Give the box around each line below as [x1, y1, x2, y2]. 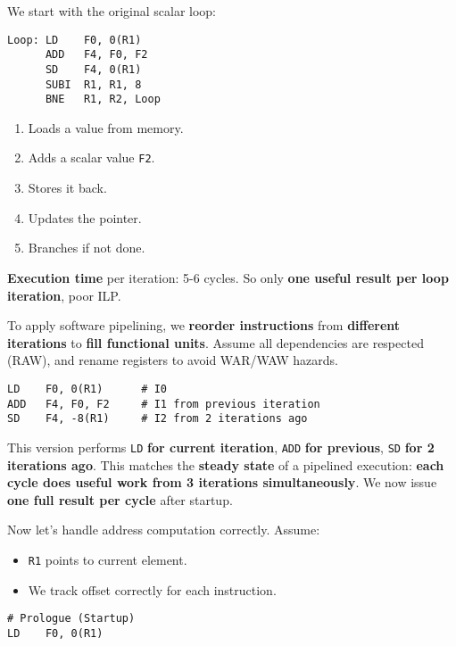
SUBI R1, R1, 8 [45, 78, 142, 91]
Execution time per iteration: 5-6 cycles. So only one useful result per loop [7, 268, 449, 286]
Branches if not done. [28, 238, 145, 257]
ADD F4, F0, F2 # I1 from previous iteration [7, 397, 320, 410]
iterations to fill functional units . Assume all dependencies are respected [7, 333, 424, 352]
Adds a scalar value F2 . [28, 148, 155, 167]
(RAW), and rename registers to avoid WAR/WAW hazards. [7, 351, 338, 369]
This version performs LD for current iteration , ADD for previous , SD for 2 [7, 437, 435, 456]
